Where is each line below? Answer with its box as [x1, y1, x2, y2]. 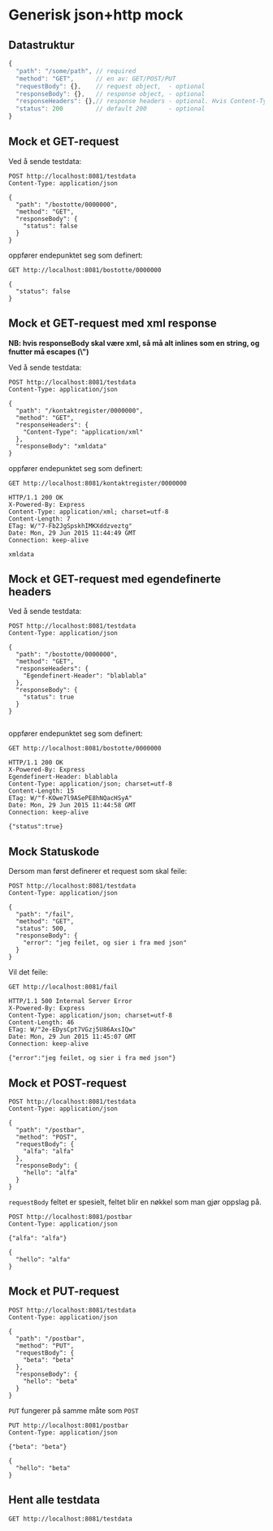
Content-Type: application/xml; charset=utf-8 [8, 508, 169, 516]
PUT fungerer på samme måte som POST [8, 1405, 139, 1415]
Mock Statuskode [8, 845, 100, 858]
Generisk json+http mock [8, 6, 184, 24]
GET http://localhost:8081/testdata [8, 1515, 132, 1523]
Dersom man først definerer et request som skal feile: [8, 867, 188, 876]
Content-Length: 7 [8, 514, 71, 523]
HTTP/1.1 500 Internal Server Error [8, 997, 132, 1006]
